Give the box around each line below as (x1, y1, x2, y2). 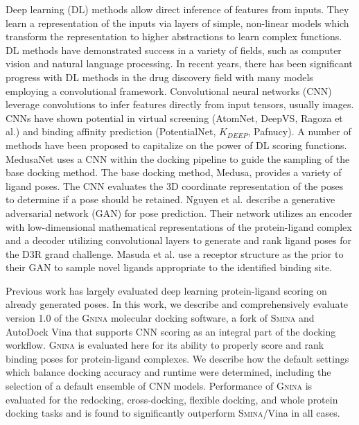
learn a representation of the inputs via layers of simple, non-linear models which (6, 15, 349, 30)
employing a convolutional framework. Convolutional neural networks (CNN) (6, 83, 332, 98)
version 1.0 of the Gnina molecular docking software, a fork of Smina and (6, 311, 315, 325)
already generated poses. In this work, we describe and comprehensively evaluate (6, 297, 349, 311)
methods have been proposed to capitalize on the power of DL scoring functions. (6, 137, 347, 152)
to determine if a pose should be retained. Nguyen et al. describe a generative (6, 192, 335, 207)
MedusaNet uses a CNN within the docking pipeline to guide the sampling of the (6, 151, 350, 166)
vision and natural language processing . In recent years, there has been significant (6, 56, 353, 71)
